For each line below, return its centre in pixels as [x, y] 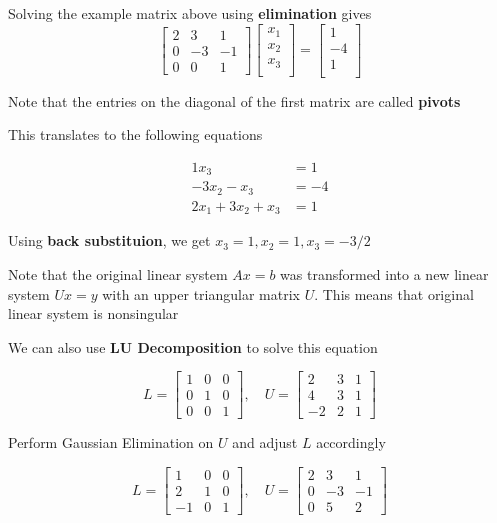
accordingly [351, 442]
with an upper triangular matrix [201, 293]
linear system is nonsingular [93, 313]
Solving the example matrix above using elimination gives [190, 13]
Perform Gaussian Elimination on [111, 442]
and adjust [265, 442]
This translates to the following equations [135, 134]
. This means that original [394, 293]
